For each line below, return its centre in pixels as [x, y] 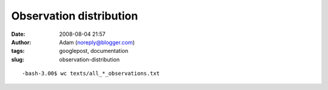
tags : [18, 51]
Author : [21, 42]
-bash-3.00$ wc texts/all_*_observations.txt [91, 74]
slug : [18, 59]
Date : [18, 34]
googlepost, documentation [94, 51]
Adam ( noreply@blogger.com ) [97, 42]
